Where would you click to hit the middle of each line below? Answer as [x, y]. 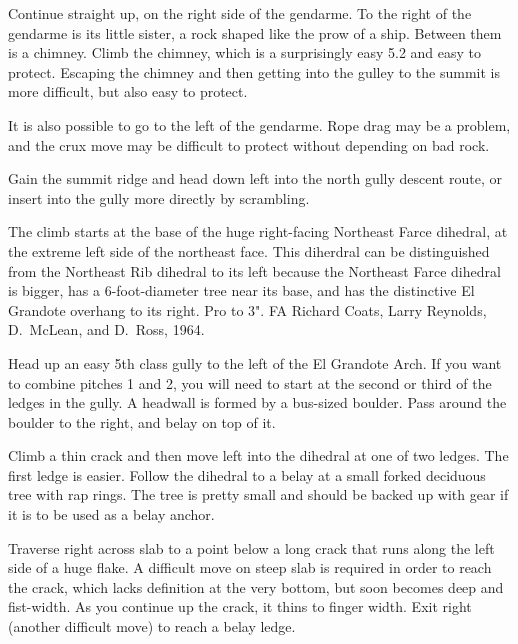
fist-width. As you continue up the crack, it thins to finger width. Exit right [240, 606]
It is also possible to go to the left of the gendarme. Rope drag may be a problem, [259, 124]
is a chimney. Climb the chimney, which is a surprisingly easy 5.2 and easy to [245, 52]
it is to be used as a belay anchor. [111, 514]
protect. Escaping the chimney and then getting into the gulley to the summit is [254, 71]
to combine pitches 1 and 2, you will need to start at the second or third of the [250, 382]
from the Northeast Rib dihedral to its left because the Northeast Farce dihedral [254, 270]
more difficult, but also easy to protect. [128, 91]
